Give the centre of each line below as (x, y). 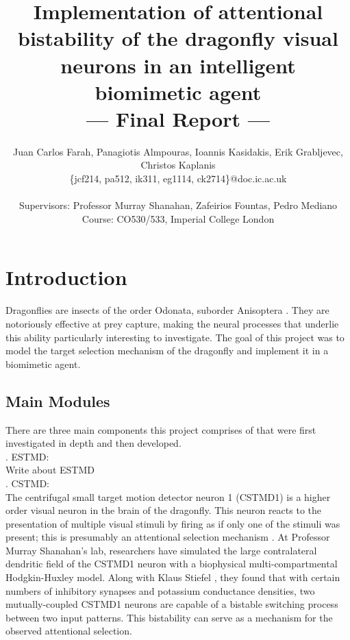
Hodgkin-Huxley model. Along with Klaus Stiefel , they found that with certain (173, 577)
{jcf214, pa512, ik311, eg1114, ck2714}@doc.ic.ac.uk (178, 179)
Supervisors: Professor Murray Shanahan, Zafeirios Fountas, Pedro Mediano (178, 205)
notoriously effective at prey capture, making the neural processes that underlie (172, 323)
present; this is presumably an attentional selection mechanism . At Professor (168, 537)
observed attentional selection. (69, 631)
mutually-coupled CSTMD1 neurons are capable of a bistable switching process (172, 604)
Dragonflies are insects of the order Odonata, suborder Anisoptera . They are (167, 310)
